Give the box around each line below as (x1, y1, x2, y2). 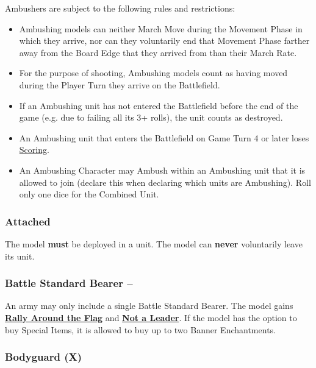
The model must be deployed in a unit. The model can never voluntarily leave (5, 237, 303, 250)
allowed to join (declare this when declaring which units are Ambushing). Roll (19, 175, 311, 188)
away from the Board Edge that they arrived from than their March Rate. (19, 46, 297, 58)
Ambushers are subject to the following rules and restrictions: (5, 2, 235, 14)
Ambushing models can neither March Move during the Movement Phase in (19, 22, 303, 35)
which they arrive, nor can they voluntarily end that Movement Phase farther (19, 34, 310, 47)
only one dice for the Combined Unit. (19, 188, 159, 200)
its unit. (5, 249, 35, 262)
